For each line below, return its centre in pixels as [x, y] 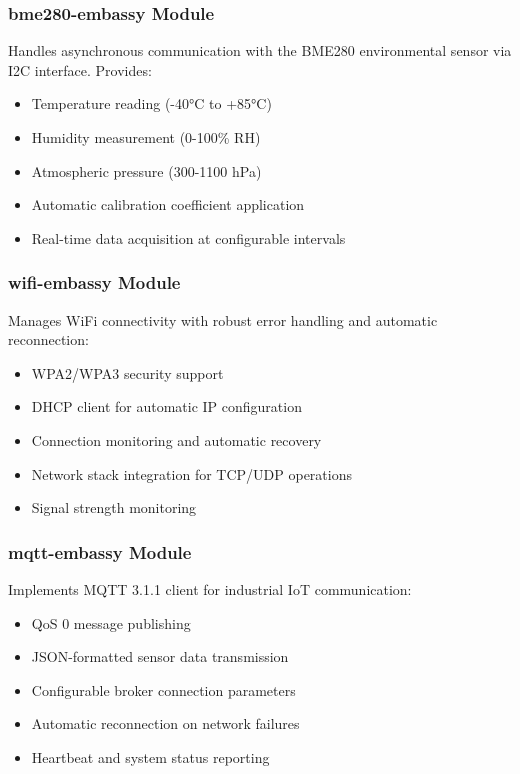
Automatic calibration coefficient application [168, 204]
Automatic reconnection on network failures [165, 723]
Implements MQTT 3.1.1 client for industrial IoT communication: [210, 588]
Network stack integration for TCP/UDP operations [191, 473]
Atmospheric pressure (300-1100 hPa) [146, 170]
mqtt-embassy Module [100, 551]
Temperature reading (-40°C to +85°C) [151, 103]
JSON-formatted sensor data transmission [160, 656]
